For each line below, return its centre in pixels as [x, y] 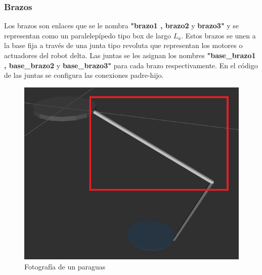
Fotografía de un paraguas [65, 266]
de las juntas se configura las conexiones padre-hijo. [84, 75]
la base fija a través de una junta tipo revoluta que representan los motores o [123, 45]
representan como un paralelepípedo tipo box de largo [88, 35]
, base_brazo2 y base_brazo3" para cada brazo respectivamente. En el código [131, 65]
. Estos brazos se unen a [219, 35]
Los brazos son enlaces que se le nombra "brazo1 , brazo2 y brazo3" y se [122, 26]
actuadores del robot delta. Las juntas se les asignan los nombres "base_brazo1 [130, 55]
